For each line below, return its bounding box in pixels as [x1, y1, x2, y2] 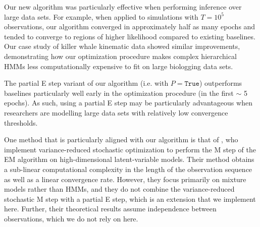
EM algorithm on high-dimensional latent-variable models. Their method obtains [4, 154, 254, 164]
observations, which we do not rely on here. [4, 213, 138, 223]
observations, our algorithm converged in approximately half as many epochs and [4, 21, 255, 32]
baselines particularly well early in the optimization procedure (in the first [4, 87, 234, 98]
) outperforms [199, 78, 242, 88]
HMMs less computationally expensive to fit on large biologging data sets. [4, 61, 233, 71]
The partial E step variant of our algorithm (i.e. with [4, 78, 169, 88]
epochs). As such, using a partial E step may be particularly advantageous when [4, 97, 252, 108]
